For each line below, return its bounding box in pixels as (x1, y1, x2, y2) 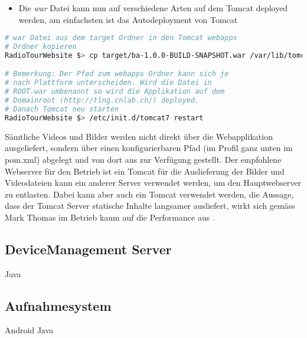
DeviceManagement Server (5, 239, 172, 258)
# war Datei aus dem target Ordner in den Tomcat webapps (5, 34, 237, 42)
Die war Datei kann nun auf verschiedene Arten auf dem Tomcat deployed (18, 2, 288, 14)
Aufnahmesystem (5, 296, 112, 314)
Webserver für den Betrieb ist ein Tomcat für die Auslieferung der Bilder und (5, 165, 285, 177)
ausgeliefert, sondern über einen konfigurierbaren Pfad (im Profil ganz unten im (5, 142, 293, 154)
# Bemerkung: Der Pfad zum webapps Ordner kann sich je (5, 70, 229, 78)
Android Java (5, 324, 54, 336)
